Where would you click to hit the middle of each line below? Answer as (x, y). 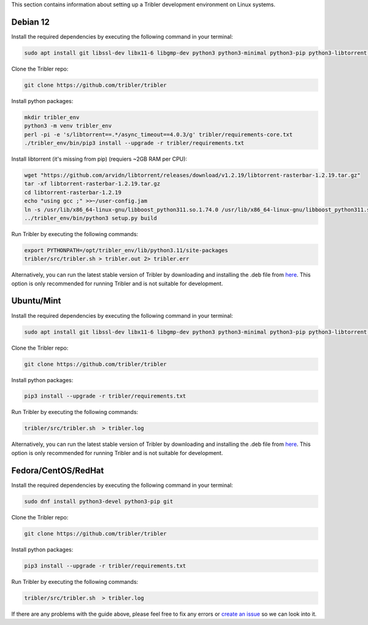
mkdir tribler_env (52, 117)
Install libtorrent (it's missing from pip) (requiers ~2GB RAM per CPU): (99, 159)
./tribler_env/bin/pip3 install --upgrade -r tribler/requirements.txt (134, 143)
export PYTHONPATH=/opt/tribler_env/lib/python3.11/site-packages (126, 250)
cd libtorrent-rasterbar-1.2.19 (73, 192)
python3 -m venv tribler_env (68, 126)
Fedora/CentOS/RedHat (58, 470)
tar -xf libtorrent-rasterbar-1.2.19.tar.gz (92, 184)
